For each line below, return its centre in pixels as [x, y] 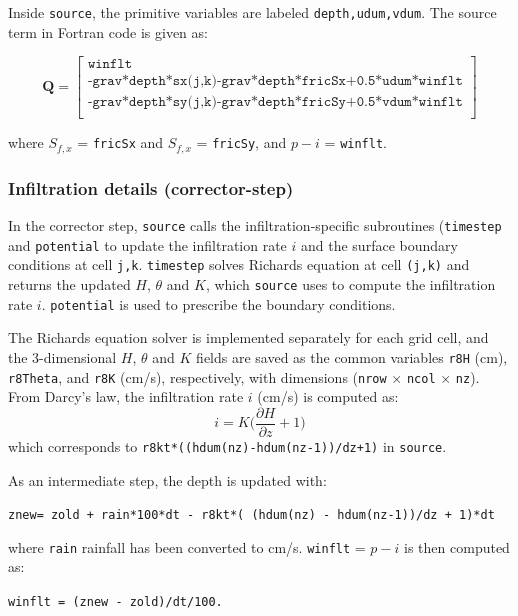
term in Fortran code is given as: [108, 31]
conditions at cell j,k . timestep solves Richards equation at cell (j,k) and [239, 264]
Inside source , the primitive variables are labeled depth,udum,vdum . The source [252, 12]
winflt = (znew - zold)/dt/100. [115, 602]
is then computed [457, 546]
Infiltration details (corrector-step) [151, 187]
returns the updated [69, 284]
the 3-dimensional [62, 356]
